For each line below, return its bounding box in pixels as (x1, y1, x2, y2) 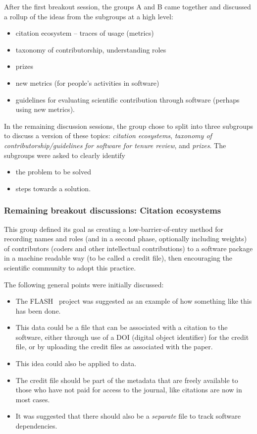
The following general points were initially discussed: (4, 279, 164, 289)
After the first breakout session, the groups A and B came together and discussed (4, 1, 251, 11)
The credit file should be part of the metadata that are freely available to (15, 375, 238, 385)
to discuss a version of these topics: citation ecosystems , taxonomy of (4, 130, 212, 141)
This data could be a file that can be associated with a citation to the (15, 322, 228, 332)
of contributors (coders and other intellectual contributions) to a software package (4, 243, 253, 253)
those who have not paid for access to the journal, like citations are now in (15, 384, 242, 395)
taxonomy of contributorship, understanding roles (15, 44, 166, 54)
